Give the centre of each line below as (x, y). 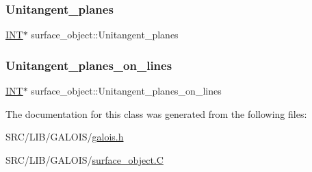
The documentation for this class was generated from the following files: (156, 113)
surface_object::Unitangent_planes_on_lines (126, 91)
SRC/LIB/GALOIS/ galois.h (65, 137)
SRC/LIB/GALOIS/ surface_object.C (84, 159)
